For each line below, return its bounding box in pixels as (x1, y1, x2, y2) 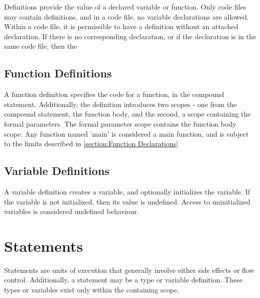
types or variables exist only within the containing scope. (4, 284, 179, 295)
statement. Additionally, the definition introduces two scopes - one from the (4, 98, 237, 109)
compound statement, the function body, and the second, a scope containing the (4, 109, 251, 119)
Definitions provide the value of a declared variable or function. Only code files (4, 2, 246, 12)
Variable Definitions (4, 163, 109, 178)
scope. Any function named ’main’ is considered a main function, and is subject (4, 128, 249, 139)
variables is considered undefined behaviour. (4, 206, 139, 217)
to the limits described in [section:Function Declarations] (4, 138, 178, 149)
